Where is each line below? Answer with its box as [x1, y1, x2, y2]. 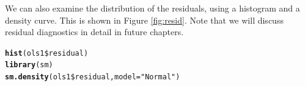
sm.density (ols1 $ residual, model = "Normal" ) [5, 73, 180, 82]
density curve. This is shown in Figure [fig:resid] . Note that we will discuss [5, 13, 284, 26]
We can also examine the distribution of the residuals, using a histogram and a [5, 2, 300, 14]
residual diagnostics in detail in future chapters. [5, 25, 184, 38]
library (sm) [5, 61, 53, 70]
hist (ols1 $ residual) [5, 48, 89, 58]
